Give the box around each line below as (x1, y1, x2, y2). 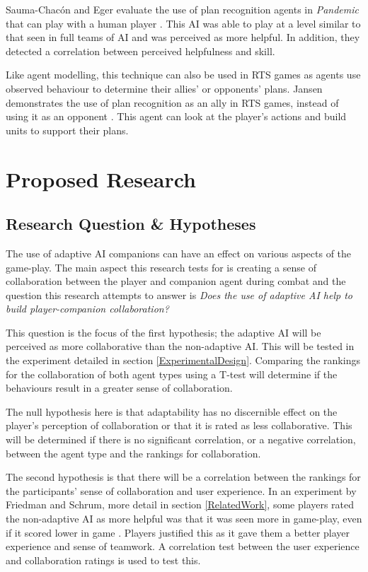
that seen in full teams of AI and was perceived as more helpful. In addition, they (6, 30, 360, 45)
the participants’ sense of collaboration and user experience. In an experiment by (6, 483, 357, 498)
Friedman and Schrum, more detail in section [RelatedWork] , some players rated (6, 497, 355, 512)
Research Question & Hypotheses (6, 213, 256, 235)
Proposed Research (6, 164, 196, 193)
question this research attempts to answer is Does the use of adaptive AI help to (6, 287, 352, 302)
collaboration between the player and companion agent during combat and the (6, 274, 346, 288)
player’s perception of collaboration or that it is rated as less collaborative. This (6, 418, 352, 433)
